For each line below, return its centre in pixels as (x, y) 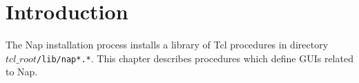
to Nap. (22, 72)
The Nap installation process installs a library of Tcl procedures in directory (167, 45)
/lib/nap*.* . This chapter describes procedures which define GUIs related (195, 58)
